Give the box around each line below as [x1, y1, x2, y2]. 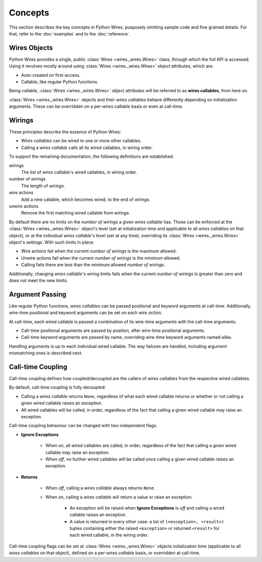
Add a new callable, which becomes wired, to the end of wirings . [21, 197, 150, 202]
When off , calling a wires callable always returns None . [45, 485, 155, 491]
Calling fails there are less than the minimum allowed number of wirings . [21, 262, 165, 268]
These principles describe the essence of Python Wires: [9, 129, 121, 135]
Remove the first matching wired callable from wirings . [21, 210, 131, 216]
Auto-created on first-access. [21, 72, 81, 78]
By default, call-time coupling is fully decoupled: [9, 384, 106, 390]
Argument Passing [9, 290, 66, 298]
